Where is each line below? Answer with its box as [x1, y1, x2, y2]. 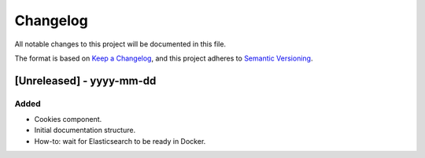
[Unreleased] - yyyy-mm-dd [14, 74, 157, 87]
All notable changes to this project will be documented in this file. [14, 39, 227, 49]
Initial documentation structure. [34, 126, 136, 135]
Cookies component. [34, 115, 102, 124]
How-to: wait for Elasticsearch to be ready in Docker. [34, 136, 206, 145]
